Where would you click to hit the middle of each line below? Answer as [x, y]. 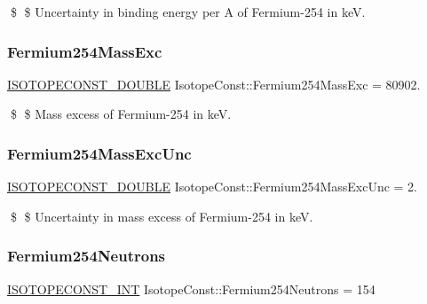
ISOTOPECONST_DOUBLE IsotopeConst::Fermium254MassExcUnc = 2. [212, 187]
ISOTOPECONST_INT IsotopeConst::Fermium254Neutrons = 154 [191, 288]
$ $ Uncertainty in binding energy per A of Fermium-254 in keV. [188, 12]
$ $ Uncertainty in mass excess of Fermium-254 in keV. [162, 216]
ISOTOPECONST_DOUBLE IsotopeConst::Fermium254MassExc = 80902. [214, 84]
